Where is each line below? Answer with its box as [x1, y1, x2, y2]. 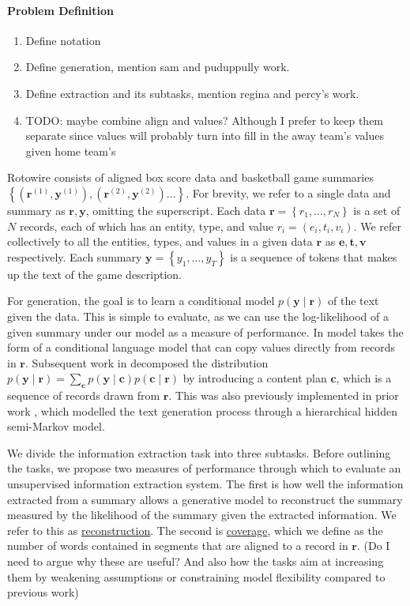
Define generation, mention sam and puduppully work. [25, 58, 290, 75]
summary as [7, 201, 66, 218]
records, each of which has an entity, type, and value [19, 217, 273, 234]
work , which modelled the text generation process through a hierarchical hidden [7, 402, 397, 419]
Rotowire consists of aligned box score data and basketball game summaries [7, 169, 374, 186]
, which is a [336, 370, 392, 386]
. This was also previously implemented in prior [168, 387, 399, 404]
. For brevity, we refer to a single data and [186, 184, 391, 201]
